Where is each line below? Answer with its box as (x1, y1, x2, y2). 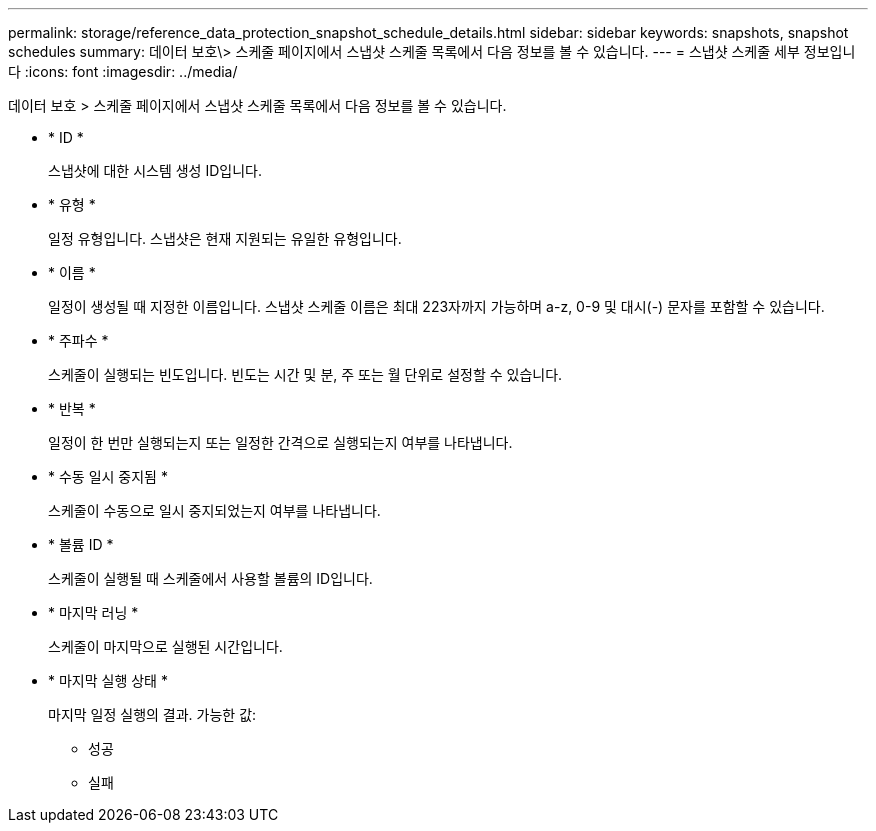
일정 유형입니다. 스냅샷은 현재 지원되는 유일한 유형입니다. (48, 230, 402, 247)
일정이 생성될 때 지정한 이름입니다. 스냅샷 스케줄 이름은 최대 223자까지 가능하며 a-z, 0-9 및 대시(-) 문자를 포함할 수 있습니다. (48, 298, 825, 315)
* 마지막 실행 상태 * (48, 672, 168, 689)
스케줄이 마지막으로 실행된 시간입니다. (48, 638, 283, 655)
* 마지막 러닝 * (48, 604, 139, 621)
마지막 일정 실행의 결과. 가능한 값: (48, 706, 257, 723)
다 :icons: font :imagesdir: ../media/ (8, 63, 238, 80)
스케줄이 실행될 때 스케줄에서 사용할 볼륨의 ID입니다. (48, 570, 373, 587)
